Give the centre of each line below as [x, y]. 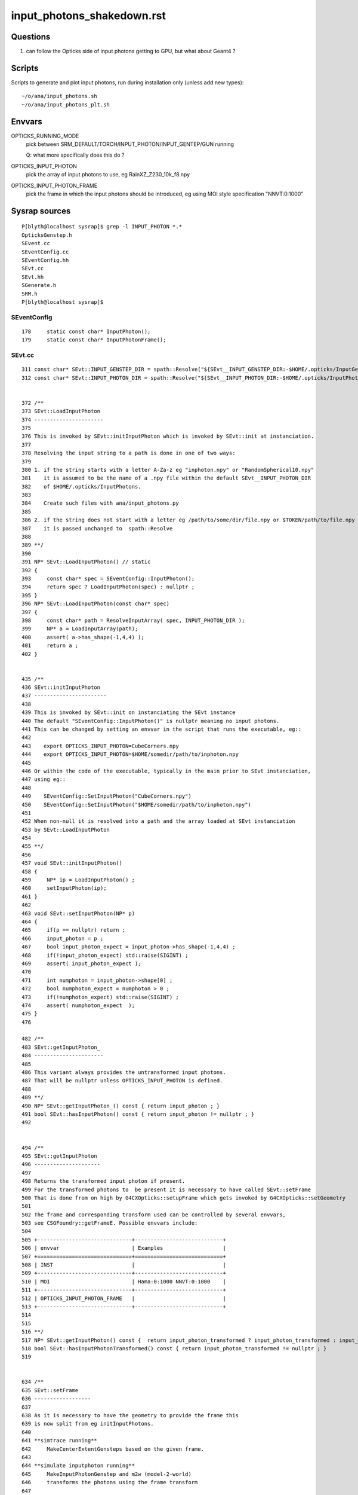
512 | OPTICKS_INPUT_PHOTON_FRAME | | [124, 1298]
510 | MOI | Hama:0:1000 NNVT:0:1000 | [124, 1282]
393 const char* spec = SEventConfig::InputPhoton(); [108, 578]
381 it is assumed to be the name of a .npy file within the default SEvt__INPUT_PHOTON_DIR [166, 478]
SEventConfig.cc [45, 252]
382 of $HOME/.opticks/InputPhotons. [81, 486]
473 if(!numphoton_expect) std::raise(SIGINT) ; [100, 997]
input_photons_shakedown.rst [89, 16]
